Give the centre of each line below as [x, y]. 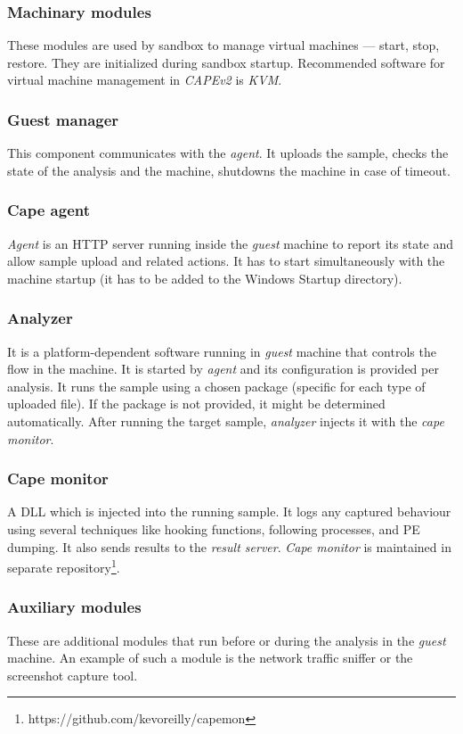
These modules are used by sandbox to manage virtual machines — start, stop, [223, 45]
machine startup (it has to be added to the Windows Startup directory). [205, 278]
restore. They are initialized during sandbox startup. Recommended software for [226, 62]
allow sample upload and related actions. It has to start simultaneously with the [226, 261]
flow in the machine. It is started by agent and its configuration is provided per [223, 369]
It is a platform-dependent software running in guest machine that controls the [222, 351]
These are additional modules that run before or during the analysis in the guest [227, 640]
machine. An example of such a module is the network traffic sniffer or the [210, 658]
